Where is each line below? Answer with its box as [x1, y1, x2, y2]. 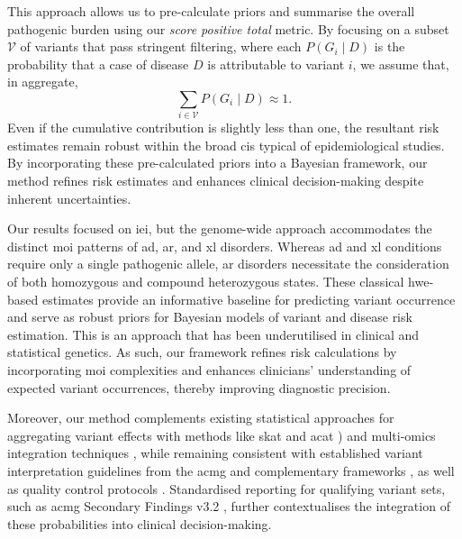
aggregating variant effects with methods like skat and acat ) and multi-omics [7, 425, 436, 444]
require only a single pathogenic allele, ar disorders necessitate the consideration [7, 254, 449, 273]
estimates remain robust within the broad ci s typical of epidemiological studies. [7, 135, 445, 154]
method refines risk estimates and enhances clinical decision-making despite [7, 171, 424, 190]
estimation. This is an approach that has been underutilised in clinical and [7, 324, 420, 343]
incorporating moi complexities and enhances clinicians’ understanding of [7, 361, 412, 379]
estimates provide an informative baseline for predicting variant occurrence [41, 289, 456, 308]
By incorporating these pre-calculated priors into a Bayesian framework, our [7, 153, 428, 172]
